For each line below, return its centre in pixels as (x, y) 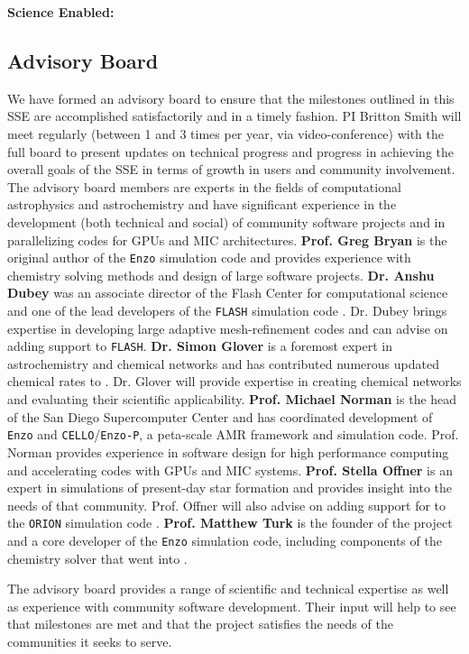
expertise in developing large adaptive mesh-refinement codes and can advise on (228, 328)
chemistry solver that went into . (97, 558)
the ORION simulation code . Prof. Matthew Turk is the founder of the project (230, 523)
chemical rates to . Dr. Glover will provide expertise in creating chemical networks (234, 381)
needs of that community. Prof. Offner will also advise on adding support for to (227, 505)
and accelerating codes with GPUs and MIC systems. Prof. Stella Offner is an (230, 470)
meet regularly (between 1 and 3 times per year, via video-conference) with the (226, 133)
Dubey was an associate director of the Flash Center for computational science (228, 293)
